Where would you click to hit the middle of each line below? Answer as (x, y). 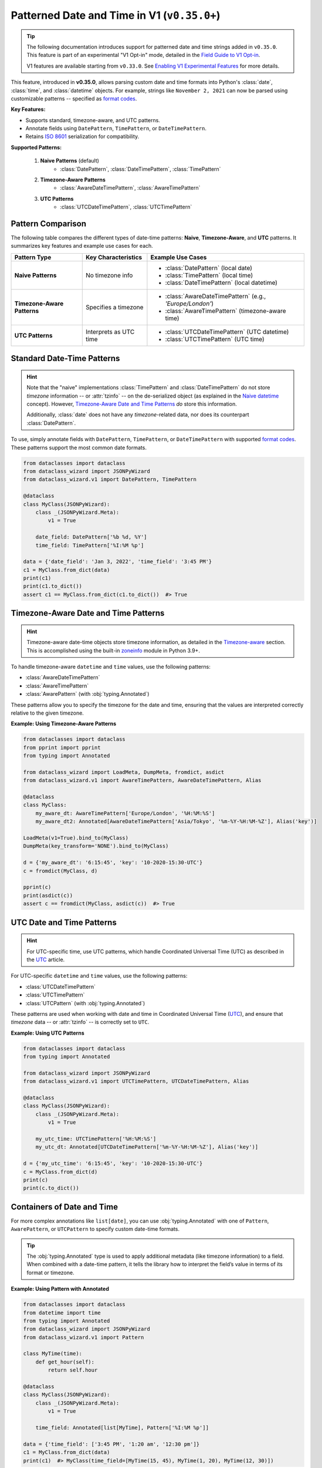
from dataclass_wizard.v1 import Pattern (84, 1337)
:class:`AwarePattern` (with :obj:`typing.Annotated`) (87, 694)
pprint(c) (37, 887)
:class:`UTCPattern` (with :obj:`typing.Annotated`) (85, 1003)
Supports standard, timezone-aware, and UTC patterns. (93, 120)
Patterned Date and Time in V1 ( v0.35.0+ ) (116, 15)
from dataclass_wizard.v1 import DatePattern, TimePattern (110, 479)
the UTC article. (46, 959)
